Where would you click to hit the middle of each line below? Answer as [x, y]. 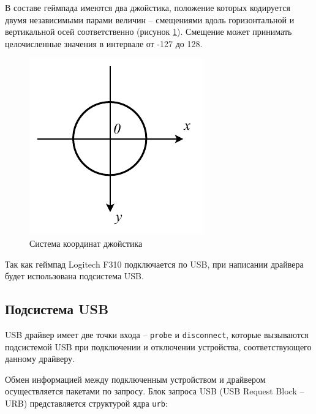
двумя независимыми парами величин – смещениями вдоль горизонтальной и [150, 19]
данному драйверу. [40, 359]
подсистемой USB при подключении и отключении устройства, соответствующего [158, 346]
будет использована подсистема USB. [74, 276]
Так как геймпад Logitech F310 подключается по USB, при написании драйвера [154, 264]
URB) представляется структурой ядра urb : [86, 403]
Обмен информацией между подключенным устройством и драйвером [135, 379]
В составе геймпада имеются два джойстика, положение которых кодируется [148, 7]
